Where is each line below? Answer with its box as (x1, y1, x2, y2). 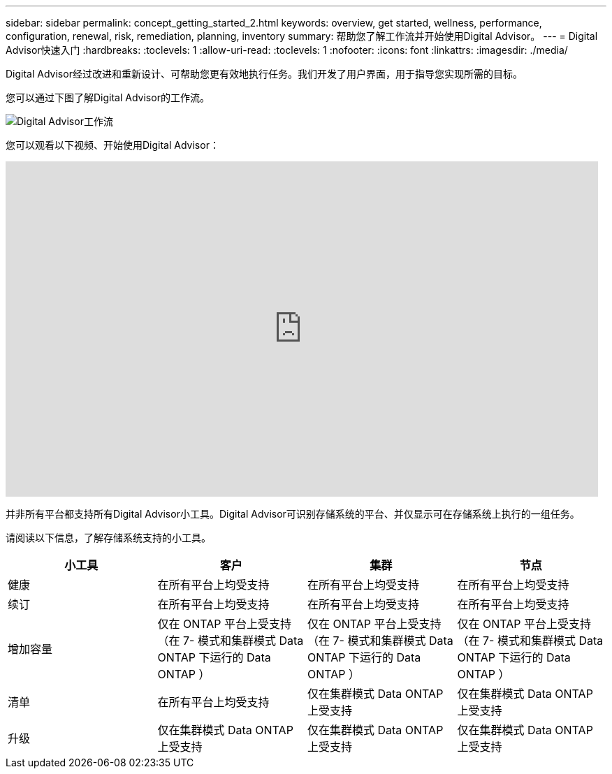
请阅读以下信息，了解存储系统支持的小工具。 (6, 532, 211, 543)
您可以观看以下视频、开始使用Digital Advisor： (6, 139, 219, 151)
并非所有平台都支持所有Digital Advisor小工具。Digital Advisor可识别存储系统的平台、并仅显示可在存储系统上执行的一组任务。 (6, 508, 580, 520)
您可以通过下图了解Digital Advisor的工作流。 (6, 92, 210, 103)
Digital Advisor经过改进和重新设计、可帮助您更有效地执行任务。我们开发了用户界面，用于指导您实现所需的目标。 (6, 68, 523, 80)
